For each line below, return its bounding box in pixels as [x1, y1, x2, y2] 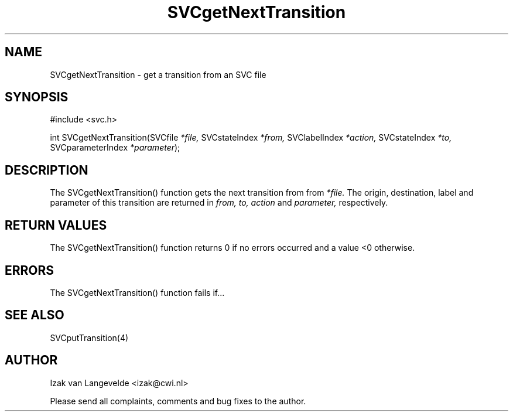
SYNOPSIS [5, 90, 69, 105]
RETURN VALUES [5, 217, 107, 233]
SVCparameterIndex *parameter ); [50, 142, 180, 153]
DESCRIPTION [5, 162, 88, 178]
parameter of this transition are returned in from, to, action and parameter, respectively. [50, 197, 388, 208]
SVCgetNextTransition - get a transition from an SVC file [50, 69, 266, 80]
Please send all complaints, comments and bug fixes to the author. [50, 395, 306, 406]
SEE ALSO [5, 308, 64, 323]
